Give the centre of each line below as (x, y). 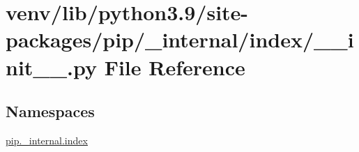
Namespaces (50, 111)
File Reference (175, 67)
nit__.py (51, 67)
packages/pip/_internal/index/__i (180, 39)
